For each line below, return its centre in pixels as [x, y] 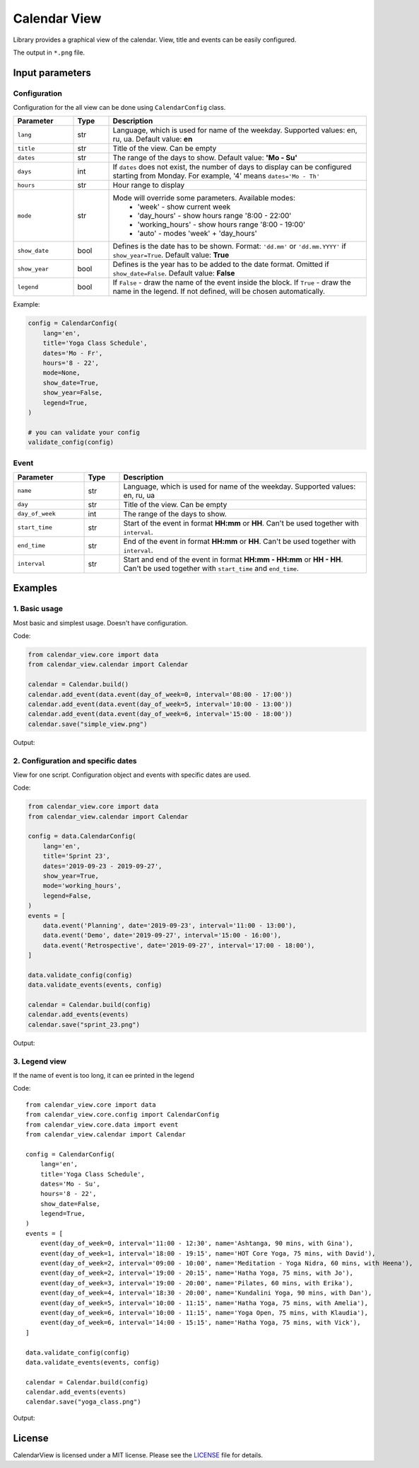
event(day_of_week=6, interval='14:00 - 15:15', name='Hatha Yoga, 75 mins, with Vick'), [200, 1323]
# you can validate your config [84, 432]
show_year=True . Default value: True [171, 255]
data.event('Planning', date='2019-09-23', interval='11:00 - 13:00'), [170, 925]
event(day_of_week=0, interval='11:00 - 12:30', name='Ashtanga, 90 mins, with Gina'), [196, 1244]
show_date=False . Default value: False [174, 273]
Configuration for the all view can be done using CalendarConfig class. [119, 108]
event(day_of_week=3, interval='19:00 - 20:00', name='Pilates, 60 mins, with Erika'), [196, 1283]
